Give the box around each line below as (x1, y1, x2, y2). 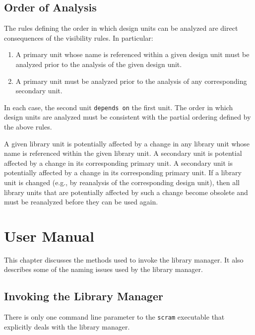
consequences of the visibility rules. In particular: (4, 32, 153, 43)
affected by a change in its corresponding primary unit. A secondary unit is (4, 157, 233, 168)
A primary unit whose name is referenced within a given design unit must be (15, 49, 250, 60)
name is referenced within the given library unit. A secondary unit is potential (4, 148, 242, 158)
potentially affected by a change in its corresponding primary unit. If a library (4, 167, 242, 178)
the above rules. (4, 122, 52, 132)
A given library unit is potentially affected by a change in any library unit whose (4, 138, 250, 148)
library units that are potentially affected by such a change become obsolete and (4, 187, 248, 197)
